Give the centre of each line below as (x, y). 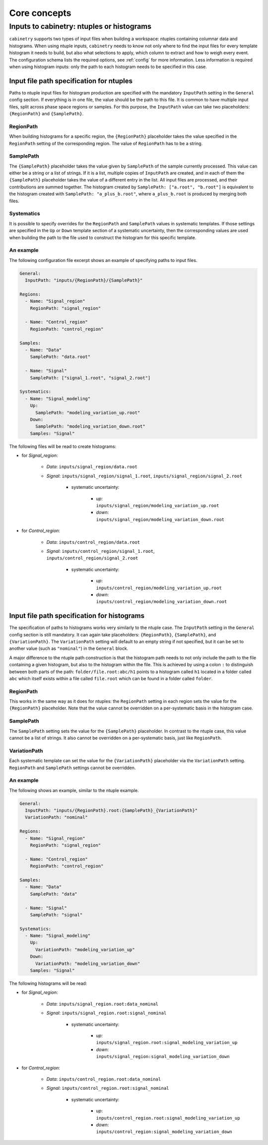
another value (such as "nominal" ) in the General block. (69, 648)
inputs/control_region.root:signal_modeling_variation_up (168, 1118)
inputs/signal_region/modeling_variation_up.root (158, 506)
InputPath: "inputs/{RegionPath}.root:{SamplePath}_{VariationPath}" (111, 811)
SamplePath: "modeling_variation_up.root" (88, 412)
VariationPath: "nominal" (56, 817)
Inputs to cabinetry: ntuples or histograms (80, 26)
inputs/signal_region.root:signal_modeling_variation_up (167, 1043)
